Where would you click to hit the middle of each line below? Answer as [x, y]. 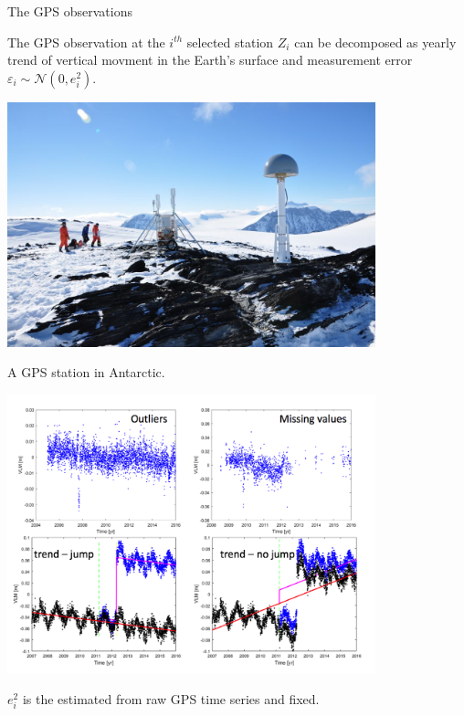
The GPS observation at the [86, 42]
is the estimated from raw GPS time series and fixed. [171, 699]
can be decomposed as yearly [375, 42]
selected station [230, 42]
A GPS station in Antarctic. [86, 372]
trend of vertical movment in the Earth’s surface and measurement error [210, 60]
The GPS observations [70, 11]
